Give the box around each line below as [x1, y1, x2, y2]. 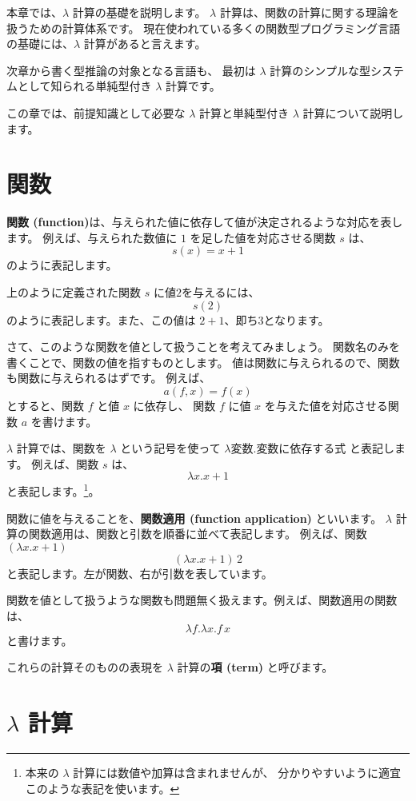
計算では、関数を [16, 440, 106, 456]
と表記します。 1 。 [6, 480, 100, 500]
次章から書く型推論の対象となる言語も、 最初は [6, 62, 256, 78]
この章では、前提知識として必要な [6, 104, 186, 121]
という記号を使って [120, 440, 221, 456]
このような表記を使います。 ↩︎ [25, 779, 180, 796]
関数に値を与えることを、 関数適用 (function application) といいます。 [6, 509, 382, 526]
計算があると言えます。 [83, 35, 206, 52]
